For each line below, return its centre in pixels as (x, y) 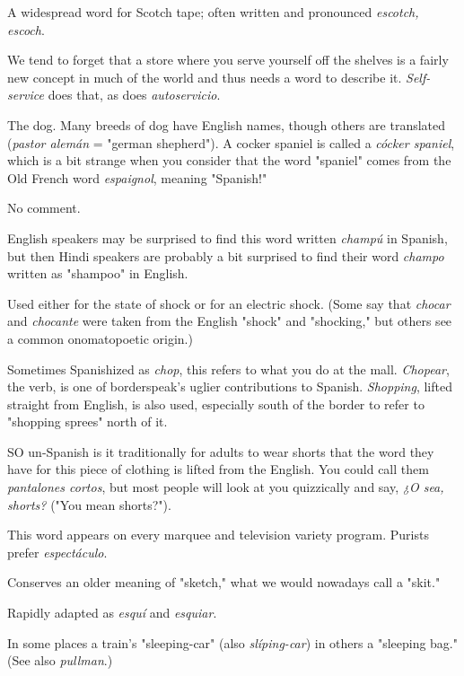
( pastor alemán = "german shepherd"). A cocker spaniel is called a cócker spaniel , (231, 142)
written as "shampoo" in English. (98, 273)
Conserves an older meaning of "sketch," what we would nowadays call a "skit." (224, 582)
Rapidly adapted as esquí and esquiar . (112, 613)
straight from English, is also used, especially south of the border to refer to (216, 404)
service (26, 95)
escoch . (26, 29)
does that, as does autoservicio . (134, 95)
